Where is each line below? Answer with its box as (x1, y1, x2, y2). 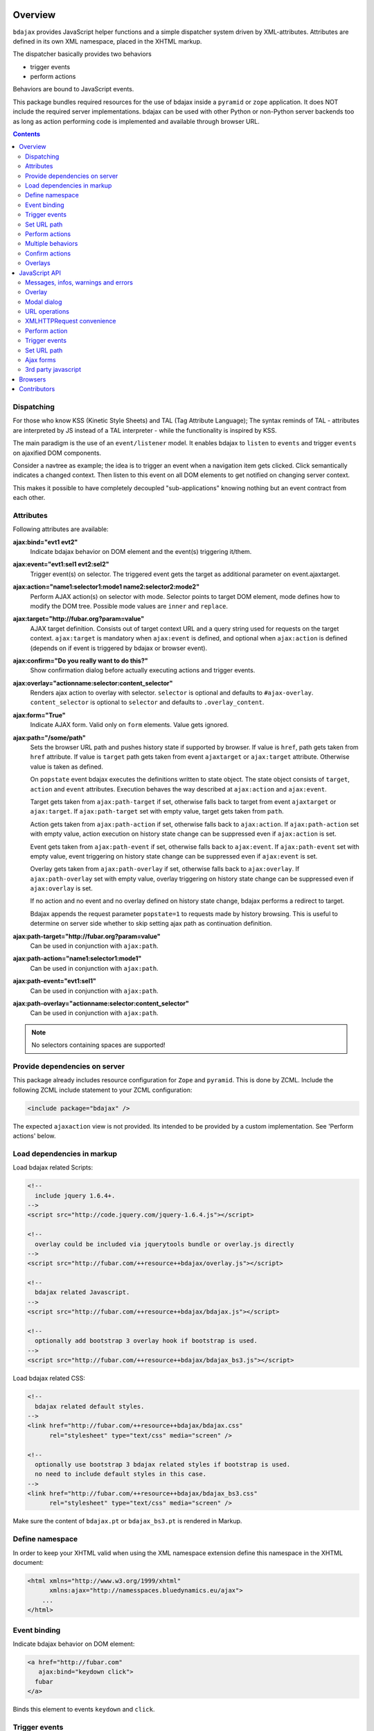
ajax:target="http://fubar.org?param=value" (12, 615, 145, 623)
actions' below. (12, 1132, 56, 1140)
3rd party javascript (25, 366, 81, 374)
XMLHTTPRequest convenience (25, 317, 116, 325)
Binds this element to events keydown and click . (12, 1705, 155, 1714)
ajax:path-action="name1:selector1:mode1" (12, 954, 142, 962)
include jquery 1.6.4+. (35, 1192, 116, 1199)
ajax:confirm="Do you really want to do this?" (12, 656, 148, 665)
